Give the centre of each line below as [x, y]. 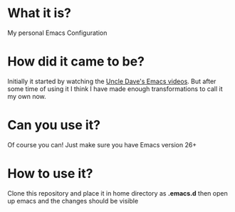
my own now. [27, 96]
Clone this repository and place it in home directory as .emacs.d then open [117, 193]
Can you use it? [54, 125]
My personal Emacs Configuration [57, 33]
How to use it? [50, 174]
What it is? [40, 13]
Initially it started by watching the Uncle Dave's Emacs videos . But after [112, 81]
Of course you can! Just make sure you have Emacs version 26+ [102, 144]
